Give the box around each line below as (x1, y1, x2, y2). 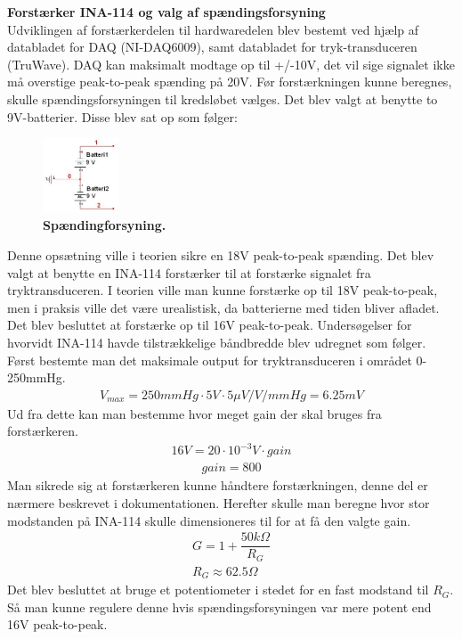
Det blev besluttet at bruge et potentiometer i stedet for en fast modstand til (7, 580, 429, 599)
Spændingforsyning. (43, 216, 166, 234)
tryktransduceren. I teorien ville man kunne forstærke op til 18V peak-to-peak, (7, 281, 438, 299)
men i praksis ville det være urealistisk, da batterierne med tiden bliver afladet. (7, 298, 440, 316)
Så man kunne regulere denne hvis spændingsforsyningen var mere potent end (7, 597, 432, 616)
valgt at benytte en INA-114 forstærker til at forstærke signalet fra (7, 263, 371, 282)
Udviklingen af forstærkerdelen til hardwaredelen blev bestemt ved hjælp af (7, 20, 418, 38)
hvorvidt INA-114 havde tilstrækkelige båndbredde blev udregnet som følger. (7, 332, 426, 351)
